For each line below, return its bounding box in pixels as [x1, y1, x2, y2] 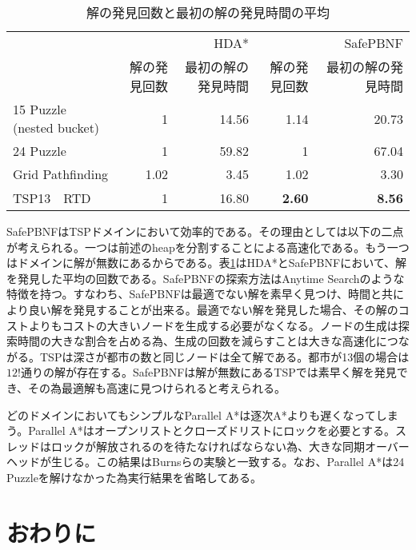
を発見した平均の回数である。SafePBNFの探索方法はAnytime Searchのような [6, 269, 405, 286]
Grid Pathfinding [13, 165, 109, 183]
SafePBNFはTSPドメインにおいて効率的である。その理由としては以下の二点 [6, 223, 404, 239]
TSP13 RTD [13, 189, 91, 207]
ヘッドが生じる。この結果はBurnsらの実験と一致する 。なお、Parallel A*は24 [6, 453, 405, 470]
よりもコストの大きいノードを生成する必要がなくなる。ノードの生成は [28, 317, 398, 333]
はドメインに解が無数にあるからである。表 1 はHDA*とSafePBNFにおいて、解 [6, 254, 407, 271]
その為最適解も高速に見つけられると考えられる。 [28, 379, 286, 396]
